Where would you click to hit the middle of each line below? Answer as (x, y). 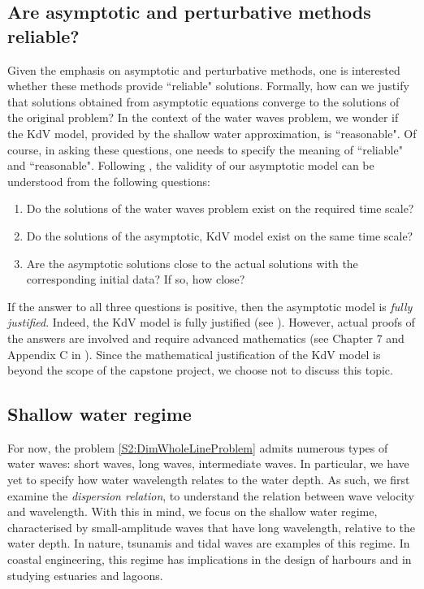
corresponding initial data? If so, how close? (136, 279)
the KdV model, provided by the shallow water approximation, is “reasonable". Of (212, 133)
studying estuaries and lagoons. (85, 575)
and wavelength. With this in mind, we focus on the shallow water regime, (193, 511)
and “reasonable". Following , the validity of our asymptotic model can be (191, 165)
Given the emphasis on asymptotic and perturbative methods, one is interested (204, 69)
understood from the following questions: (109, 181)
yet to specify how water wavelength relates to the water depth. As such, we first (209, 480)
